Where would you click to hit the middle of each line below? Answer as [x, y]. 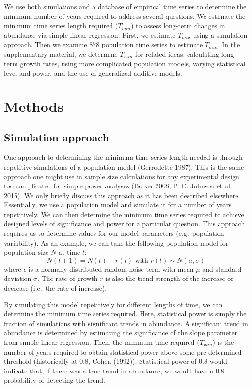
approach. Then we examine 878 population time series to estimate [103, 44]
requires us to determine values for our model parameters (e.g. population [114, 233]
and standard [222, 269]
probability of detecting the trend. [55, 380]
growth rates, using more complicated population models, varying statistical [133, 63]
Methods [34, 106]
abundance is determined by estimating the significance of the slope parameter [121, 333]
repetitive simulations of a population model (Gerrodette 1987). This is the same [124, 166]
